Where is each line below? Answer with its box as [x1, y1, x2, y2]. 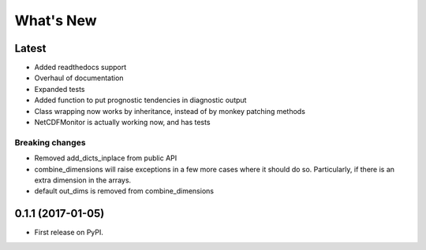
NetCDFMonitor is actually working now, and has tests [34, 118, 211, 127]
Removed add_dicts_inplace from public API [34, 153, 177, 163]
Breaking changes [14, 137, 86, 148]
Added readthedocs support [34, 63, 127, 72]
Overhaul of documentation [34, 73, 124, 83]
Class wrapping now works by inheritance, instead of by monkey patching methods [34, 106, 305, 116]
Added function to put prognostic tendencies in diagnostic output [34, 95, 247, 105]
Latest [14, 42, 47, 55]
